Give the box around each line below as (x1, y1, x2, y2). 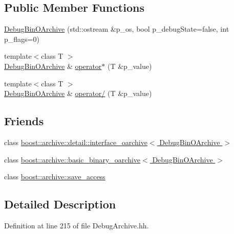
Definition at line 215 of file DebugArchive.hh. (4, 220, 149, 230)
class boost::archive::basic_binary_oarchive (4, 154, 141, 165)
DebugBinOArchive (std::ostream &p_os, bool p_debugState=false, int (4, 24, 229, 34)
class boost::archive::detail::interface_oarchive (4, 136, 147, 147)
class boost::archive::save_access (4, 171, 105, 182)
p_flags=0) (4, 33, 39, 44)
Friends (4, 113, 44, 129)
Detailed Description (4, 196, 116, 212)
